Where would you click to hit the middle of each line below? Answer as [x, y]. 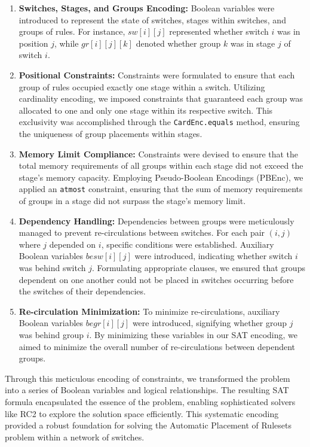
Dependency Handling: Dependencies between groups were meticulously [156, 221]
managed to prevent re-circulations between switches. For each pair [142, 232]
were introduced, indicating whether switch [214, 256]
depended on [73, 244]
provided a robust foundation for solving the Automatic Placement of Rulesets [148, 425]
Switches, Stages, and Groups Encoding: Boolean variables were [147, 8]
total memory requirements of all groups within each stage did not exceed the [161, 165]
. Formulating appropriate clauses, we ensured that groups [199, 267]
